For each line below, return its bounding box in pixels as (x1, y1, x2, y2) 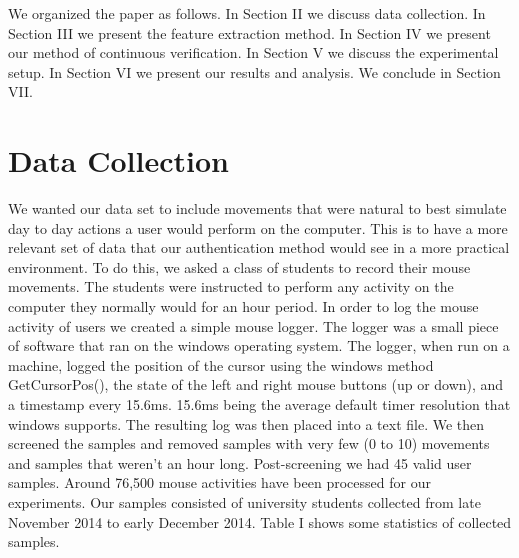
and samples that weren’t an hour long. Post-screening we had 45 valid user (8, 452, 472, 473)
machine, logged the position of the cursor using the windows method (8, 354, 434, 375)
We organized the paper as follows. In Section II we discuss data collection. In (8, 3, 486, 23)
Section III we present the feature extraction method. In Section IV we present (8, 22, 491, 43)
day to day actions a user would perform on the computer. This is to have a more (8, 217, 508, 238)
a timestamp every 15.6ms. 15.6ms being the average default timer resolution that (8, 394, 511, 415)
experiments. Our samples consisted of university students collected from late (8, 492, 481, 512)
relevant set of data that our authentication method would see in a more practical (8, 237, 510, 258)
